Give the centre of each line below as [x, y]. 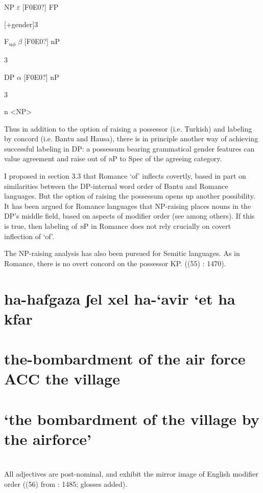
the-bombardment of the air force [125, 359]
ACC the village [62, 379]
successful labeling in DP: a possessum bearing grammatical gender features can [129, 148]
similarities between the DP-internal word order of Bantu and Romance [116, 186]
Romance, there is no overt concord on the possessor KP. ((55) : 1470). [115, 263]
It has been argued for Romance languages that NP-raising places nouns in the [128, 206]
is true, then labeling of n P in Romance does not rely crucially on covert [118, 226]
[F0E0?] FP [40, 7]
